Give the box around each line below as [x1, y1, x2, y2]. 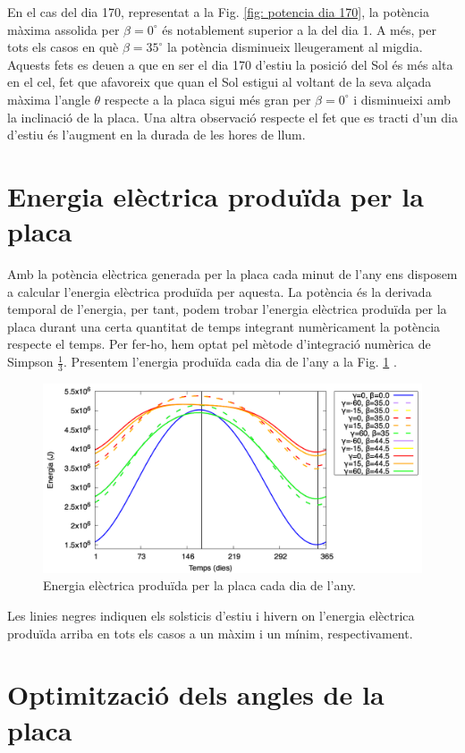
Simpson [7, 352, 54, 371]
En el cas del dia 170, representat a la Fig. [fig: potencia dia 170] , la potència [7, 3, 429, 21]
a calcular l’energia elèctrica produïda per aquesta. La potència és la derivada [7, 282, 432, 300]
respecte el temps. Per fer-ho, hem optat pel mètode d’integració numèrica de [7, 334, 431, 353]
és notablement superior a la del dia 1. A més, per [162, 20, 436, 38]
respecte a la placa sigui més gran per [104, 89, 311, 108]
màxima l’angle [7, 89, 90, 108]
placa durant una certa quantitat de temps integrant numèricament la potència [7, 317, 441, 335]
